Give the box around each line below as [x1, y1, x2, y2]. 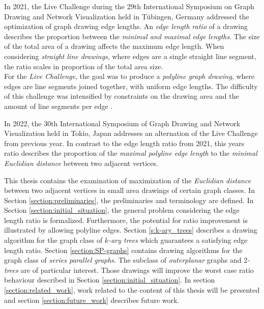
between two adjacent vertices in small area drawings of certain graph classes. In [4, 185, 255, 195]
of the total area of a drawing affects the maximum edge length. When [4, 41, 224, 51]
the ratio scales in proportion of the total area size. [4, 61, 163, 71]
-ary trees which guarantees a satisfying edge [108, 235, 248, 245]
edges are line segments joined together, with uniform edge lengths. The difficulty [4, 80, 258, 91]
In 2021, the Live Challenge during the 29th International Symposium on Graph [4, 1, 254, 11]
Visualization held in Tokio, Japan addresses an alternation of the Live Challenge [4, 128, 258, 138]
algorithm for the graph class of [4, 235, 103, 245]
